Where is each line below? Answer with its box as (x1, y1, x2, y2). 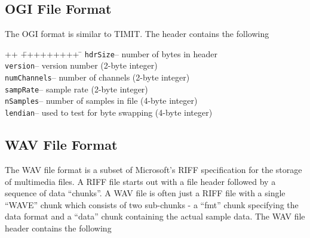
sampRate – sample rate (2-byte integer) (5, 82, 148, 95)
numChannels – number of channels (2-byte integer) (5, 71, 190, 84)
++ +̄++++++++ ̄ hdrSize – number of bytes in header (5, 47, 217, 60)
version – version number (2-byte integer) (5, 59, 158, 72)
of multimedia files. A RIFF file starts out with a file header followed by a (5, 175, 276, 187)
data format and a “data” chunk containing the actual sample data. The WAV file (5, 210, 305, 222)
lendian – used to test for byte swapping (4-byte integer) (5, 106, 213, 119)
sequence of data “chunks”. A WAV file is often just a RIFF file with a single (5, 187, 286, 199)
